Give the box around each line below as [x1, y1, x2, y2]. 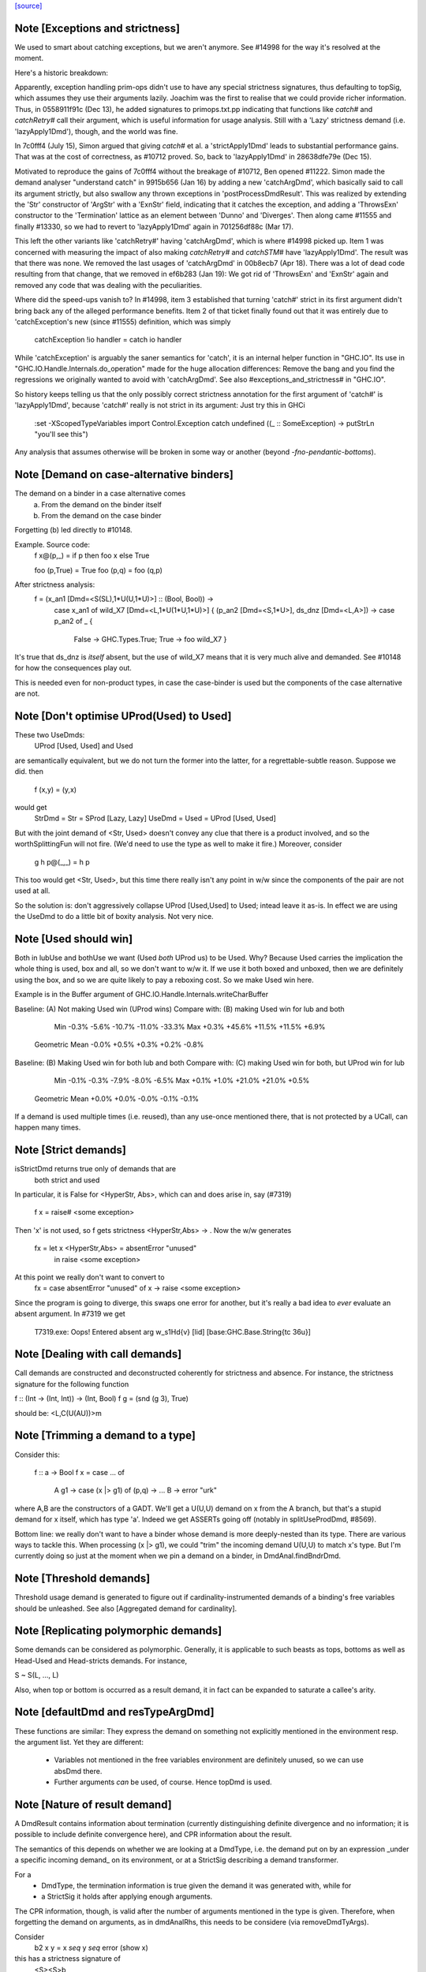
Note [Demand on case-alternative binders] [14, 468, 234, 481]
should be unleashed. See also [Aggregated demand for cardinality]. [14, 1604, 237, 1613]
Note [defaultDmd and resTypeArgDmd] [14, 1705, 215, 1719]
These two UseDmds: [14, 730, 85, 740]
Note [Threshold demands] [14, 1572, 151, 1585]
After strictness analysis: [14, 580, 95, 589]
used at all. [14, 886, 50, 895]
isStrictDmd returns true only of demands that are [14, 1164, 177, 1174]
